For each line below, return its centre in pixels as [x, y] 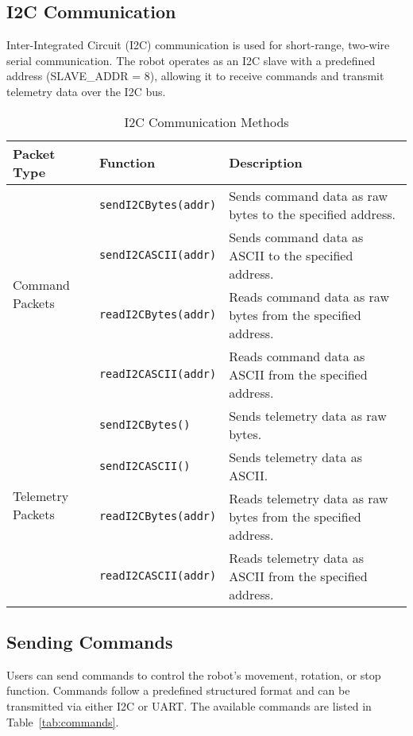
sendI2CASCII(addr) [158, 255]
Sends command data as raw [308, 195]
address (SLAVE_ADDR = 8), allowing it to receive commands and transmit [195, 76]
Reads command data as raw [309, 296]
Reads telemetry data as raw [309, 498]
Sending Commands [90, 641]
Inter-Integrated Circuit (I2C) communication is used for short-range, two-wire [198, 45]
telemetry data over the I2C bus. [86, 91]
